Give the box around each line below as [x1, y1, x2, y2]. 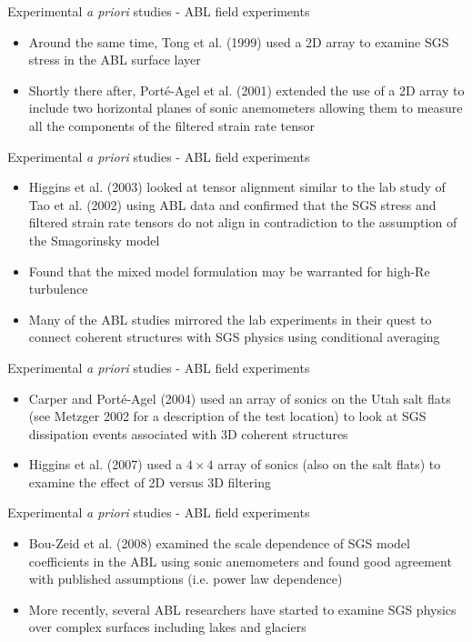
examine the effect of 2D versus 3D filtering [28, 472, 271, 491]
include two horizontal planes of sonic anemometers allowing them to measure [28, 98, 463, 117]
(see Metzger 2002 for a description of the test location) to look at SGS [28, 406, 427, 426]
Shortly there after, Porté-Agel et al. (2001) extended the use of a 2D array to [28, 80, 465, 99]
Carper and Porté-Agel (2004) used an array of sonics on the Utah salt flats [28, 388, 451, 407]
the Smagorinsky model [28, 230, 160, 249]
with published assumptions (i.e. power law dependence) [28, 569, 343, 588]
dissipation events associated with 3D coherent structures [28, 424, 348, 443]
